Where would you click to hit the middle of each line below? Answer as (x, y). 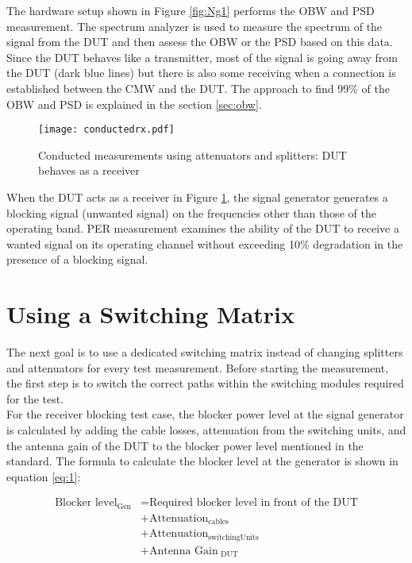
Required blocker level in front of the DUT (253, 503)
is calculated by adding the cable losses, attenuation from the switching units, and (206, 430)
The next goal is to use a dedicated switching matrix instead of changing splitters (205, 352)
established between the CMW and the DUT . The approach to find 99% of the (198, 88)
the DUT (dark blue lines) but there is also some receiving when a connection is (201, 73)
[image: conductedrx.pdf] (106, 130)
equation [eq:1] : (44, 476)
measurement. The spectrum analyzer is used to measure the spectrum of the (194, 26)
